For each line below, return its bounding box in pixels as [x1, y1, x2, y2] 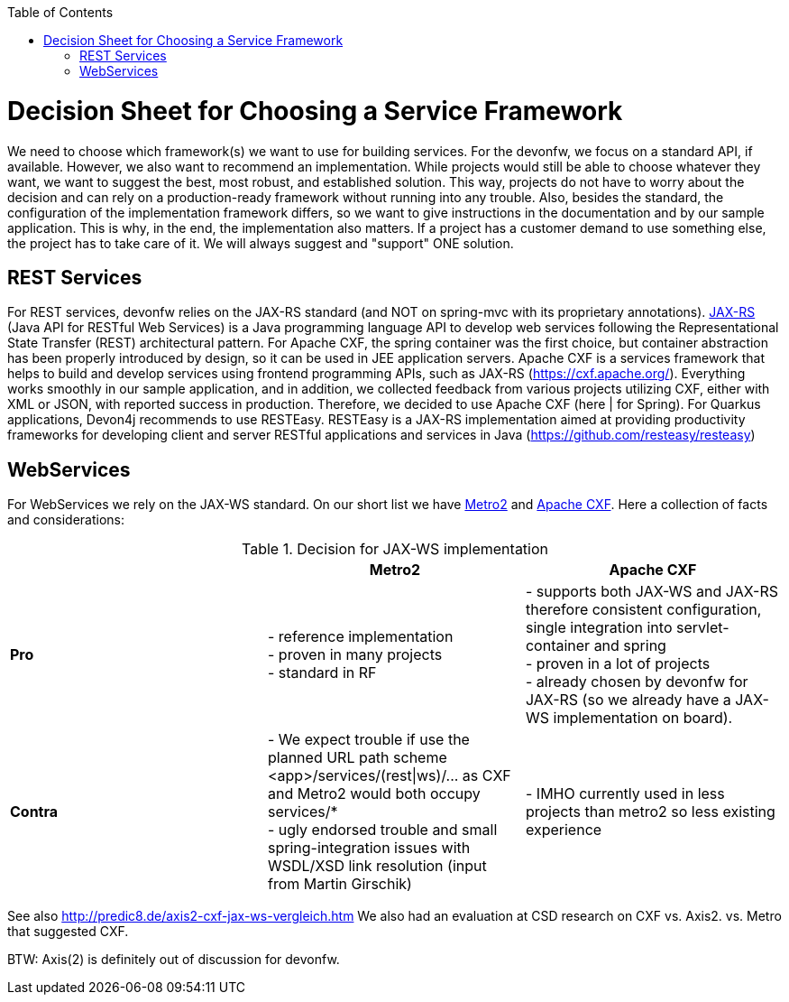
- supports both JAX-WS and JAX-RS [525, 582, 778, 601]
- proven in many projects [267, 645, 443, 664]
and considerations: [7, 512, 125, 528]
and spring [593, 636, 666, 655]
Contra [10, 803, 59, 821]
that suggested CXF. [7, 923, 129, 940]
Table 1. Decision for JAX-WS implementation [241, 540, 549, 559]
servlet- [675, 618, 729, 637]
